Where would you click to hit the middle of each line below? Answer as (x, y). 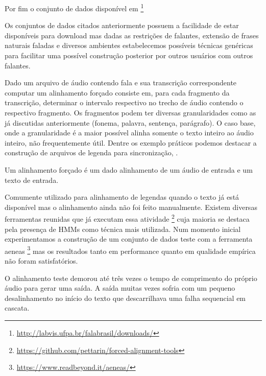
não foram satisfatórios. (41, 261)
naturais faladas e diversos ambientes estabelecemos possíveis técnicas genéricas (129, 45)
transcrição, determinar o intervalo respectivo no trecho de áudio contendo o (124, 102)
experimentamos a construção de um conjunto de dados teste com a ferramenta (129, 239)
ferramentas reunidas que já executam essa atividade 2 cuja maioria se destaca (127, 218)
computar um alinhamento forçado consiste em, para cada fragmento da (117, 92)
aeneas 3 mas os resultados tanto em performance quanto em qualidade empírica (130, 250)
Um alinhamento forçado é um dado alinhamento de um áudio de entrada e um (129, 169)
